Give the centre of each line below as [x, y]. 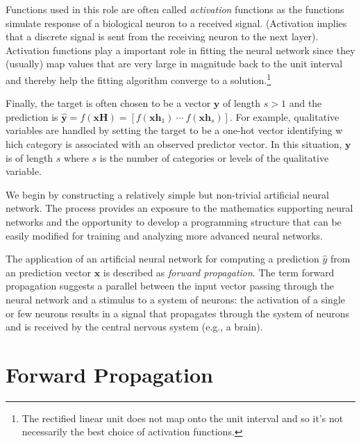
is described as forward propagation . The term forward [219, 272]
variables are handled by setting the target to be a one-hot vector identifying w [174, 130]
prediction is [32, 116]
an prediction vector [48, 272]
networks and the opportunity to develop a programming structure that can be [174, 221]
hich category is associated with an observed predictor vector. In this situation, [174, 144]
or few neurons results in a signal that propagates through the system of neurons [178, 313]
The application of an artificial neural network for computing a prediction [162, 259]
